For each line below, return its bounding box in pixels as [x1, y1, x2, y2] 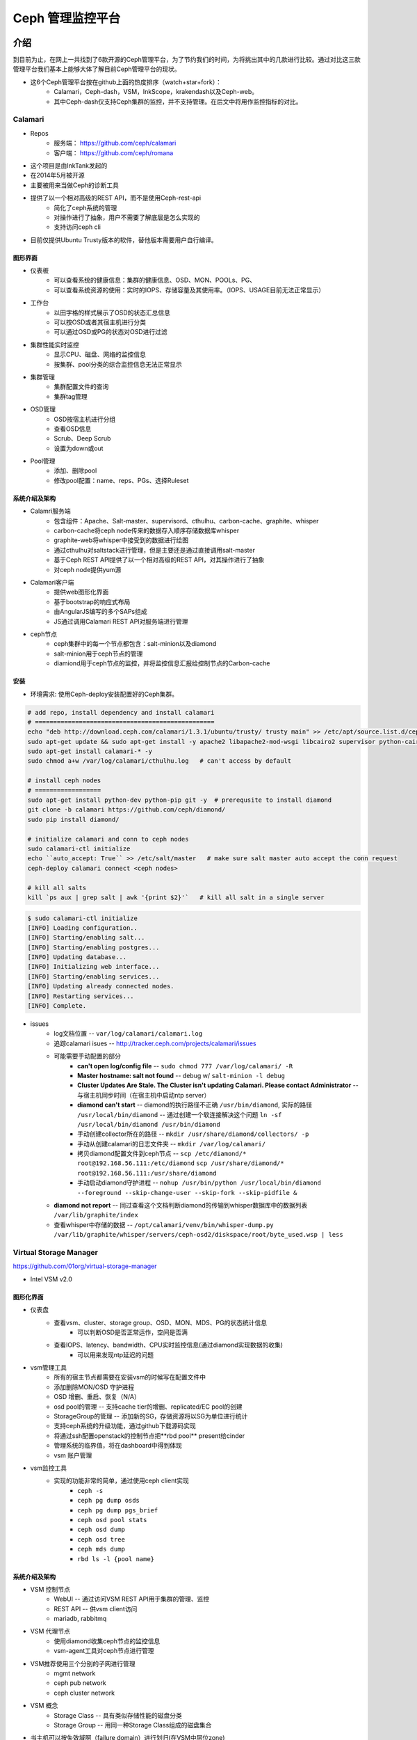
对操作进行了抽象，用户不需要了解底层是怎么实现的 [54, 213, 200, 221]
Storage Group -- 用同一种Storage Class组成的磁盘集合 [54, 1721, 212, 1729]
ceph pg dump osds [77, 1496, 140, 1505]
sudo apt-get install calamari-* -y [27, 748, 153, 755]
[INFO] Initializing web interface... [27, 963, 160, 971]
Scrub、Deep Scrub [54, 434, 111, 443]
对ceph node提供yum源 [54, 565, 122, 574]
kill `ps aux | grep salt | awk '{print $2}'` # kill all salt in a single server [27, 893, 325, 901]
